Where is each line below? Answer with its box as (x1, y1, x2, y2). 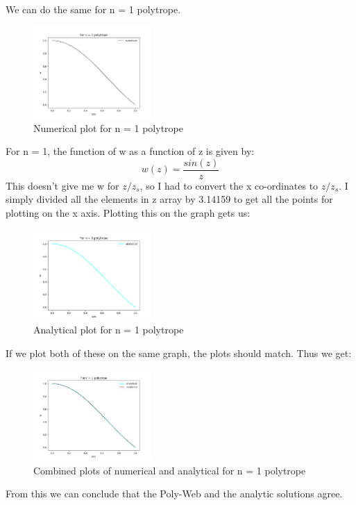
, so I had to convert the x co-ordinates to (139, 178, 319, 192)
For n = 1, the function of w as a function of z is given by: (6, 144, 255, 158)
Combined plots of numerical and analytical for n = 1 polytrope (33, 463, 306, 477)
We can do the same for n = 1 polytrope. (6, 2, 181, 16)
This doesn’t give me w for (6, 178, 119, 192)
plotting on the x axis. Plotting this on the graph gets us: (6, 206, 251, 220)
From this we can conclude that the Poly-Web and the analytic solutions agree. (6, 486, 343, 501)
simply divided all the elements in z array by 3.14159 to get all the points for (6, 192, 333, 206)
